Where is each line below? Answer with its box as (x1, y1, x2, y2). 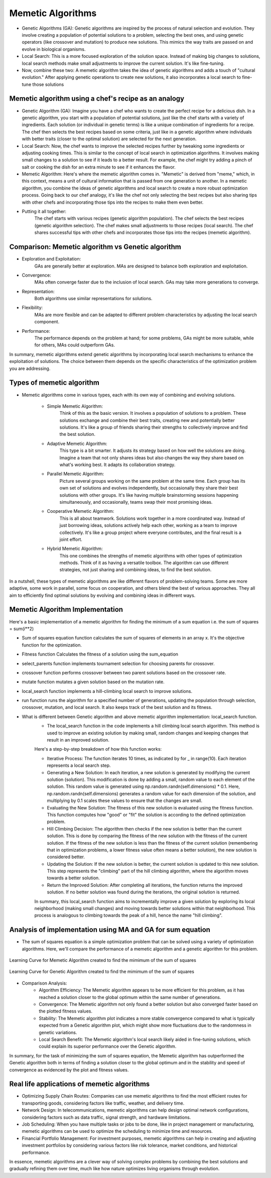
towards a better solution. (47, 875, 100, 881)
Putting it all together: (22, 209, 66, 215)
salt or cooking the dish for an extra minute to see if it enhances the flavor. (22, 164, 176, 170)
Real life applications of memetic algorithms (9, 1080, 150, 1089)
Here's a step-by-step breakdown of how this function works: (34, 746, 162, 752)
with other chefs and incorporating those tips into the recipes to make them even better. (22, 199, 204, 205)
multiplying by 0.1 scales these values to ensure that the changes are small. (47, 797, 203, 804)
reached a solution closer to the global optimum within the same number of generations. (39, 994, 221, 1000)
